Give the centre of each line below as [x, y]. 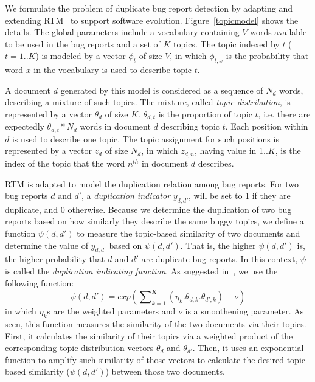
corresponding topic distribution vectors [79, 348]
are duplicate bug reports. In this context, [220, 259]
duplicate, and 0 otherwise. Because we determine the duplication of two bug [148, 209]
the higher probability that [55, 259]
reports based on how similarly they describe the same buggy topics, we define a [154, 221]
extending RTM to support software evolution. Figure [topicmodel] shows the [152, 20]
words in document [115, 126]
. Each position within [267, 126]
